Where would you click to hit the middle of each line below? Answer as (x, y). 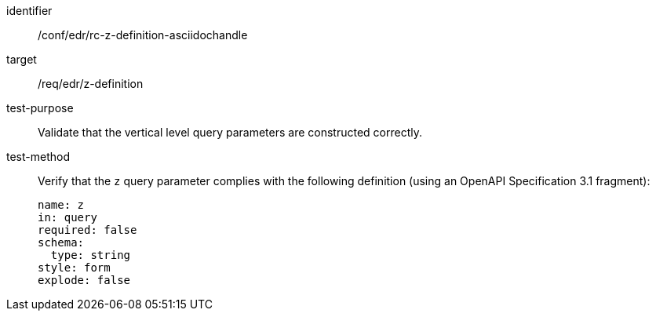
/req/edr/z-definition (91, 84)
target (22, 59)
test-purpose (40, 108)
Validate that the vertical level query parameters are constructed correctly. (230, 132)
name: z (61, 205)
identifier (29, 11)
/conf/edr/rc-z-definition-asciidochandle (143, 35)
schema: (61, 242)
